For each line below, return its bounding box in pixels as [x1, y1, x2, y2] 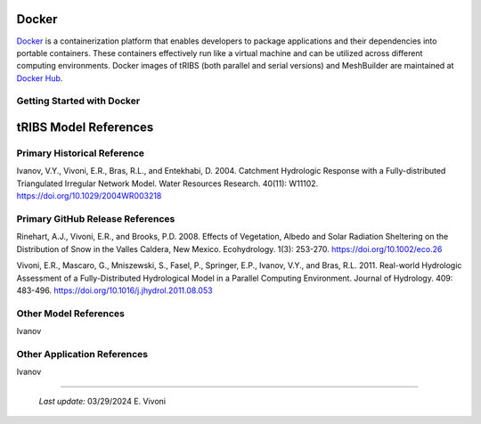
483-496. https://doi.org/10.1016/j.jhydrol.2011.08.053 [16, 285, 213, 296]
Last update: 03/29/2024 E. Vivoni [38, 395, 167, 406]
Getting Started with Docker [16, 94, 141, 107]
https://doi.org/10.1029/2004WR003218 [16, 191, 162, 201]
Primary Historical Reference [16, 147, 145, 159]
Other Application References [16, 347, 149, 360]
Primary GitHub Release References [16, 212, 175, 224]
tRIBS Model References [16, 120, 154, 135]
